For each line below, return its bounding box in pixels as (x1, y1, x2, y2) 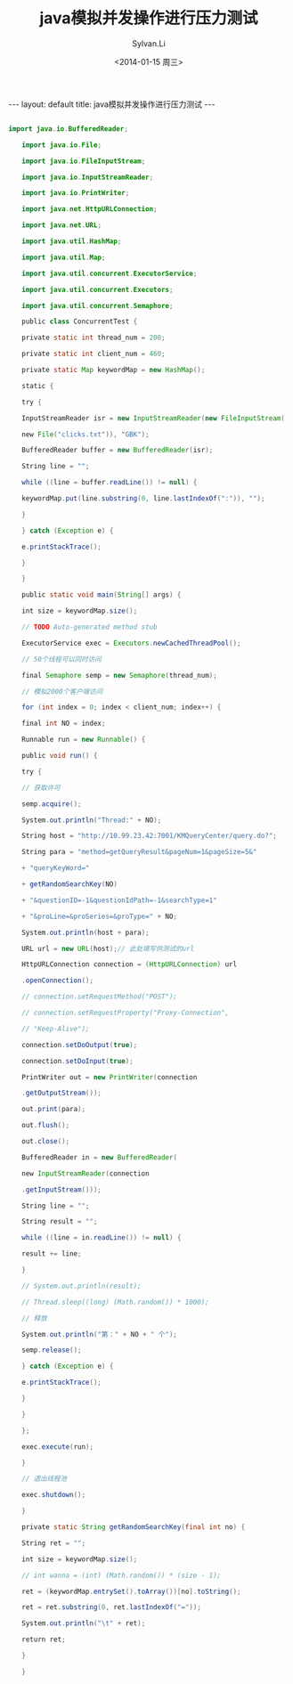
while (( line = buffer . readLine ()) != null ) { (20, 478, 198, 487)
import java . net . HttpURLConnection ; (20, 205, 158, 214)
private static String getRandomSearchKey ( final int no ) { (20, 1523, 246, 1532)
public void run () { (20, 752, 98, 761)
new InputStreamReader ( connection (20, 1168, 150, 1178)
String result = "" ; (20, 1217, 98, 1226)
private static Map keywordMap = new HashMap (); (20, 366, 206, 375)
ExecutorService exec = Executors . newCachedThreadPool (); (20, 639, 241, 647)
